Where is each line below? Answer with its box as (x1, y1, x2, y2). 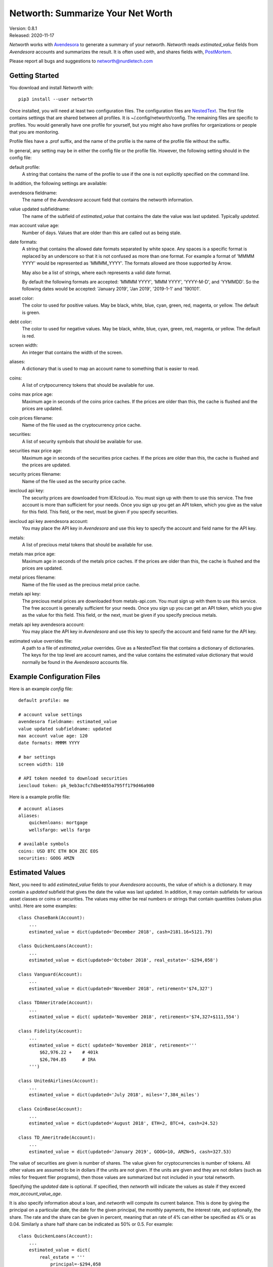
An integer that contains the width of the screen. (22, 349, 123, 355)
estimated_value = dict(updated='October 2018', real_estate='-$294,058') (28, 957, 218, 963)
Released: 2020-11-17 (9, 32, 55, 38)
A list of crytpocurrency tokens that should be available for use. (22, 382, 155, 388)
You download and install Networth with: (9, 85, 94, 91)
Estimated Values (9, 868, 66, 877)
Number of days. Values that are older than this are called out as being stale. (22, 230, 181, 236)
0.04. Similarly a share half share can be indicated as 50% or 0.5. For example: (9, 1221, 173, 1227)
